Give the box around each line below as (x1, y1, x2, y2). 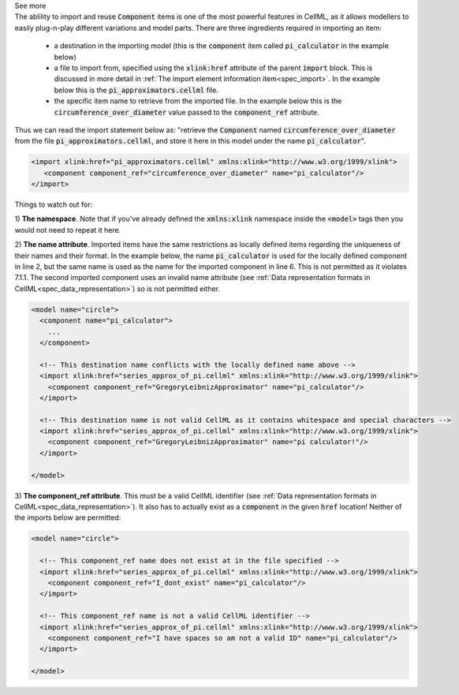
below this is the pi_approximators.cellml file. (54, 85, 218, 95)
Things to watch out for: (14, 200, 93, 209)
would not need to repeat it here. (14, 225, 121, 234)
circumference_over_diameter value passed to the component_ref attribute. (54, 107, 319, 117)
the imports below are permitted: (14, 513, 121, 522)
